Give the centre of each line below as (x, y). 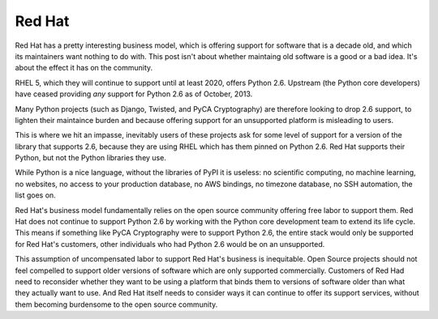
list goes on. (35, 195)
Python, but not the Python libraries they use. (90, 158)
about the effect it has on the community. (84, 68)
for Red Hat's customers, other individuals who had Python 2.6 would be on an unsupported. (170, 244)
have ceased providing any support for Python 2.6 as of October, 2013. (134, 94)
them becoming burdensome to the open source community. (116, 304)
